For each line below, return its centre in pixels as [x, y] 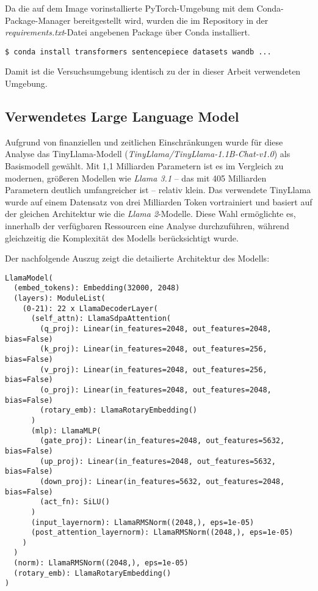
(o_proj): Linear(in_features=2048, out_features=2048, [156, 390]
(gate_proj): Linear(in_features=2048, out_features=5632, [162, 441]
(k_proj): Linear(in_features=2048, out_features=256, [154, 349]
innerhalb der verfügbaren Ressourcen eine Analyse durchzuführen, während [147, 225]
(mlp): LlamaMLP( [66, 431]
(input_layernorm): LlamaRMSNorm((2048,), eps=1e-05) [143, 522]
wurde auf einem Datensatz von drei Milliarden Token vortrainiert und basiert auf [159, 201]
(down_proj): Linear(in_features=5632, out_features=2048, [162, 481]
